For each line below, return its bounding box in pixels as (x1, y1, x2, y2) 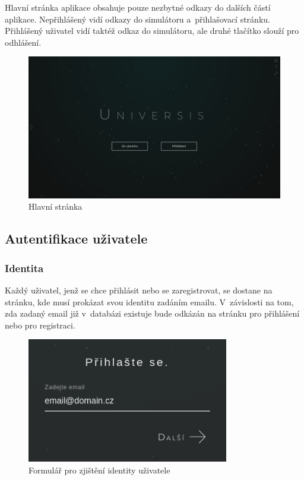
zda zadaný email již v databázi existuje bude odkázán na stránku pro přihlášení (5, 307, 300, 320)
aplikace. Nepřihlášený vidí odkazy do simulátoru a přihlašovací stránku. (5, 12, 270, 25)
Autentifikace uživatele (5, 229, 148, 248)
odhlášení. (5, 36, 42, 48)
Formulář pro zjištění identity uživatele (28, 463, 170, 476)
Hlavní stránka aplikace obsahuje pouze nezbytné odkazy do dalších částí (5, 1, 271, 13)
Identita (5, 260, 44, 275)
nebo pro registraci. (5, 318, 75, 331)
